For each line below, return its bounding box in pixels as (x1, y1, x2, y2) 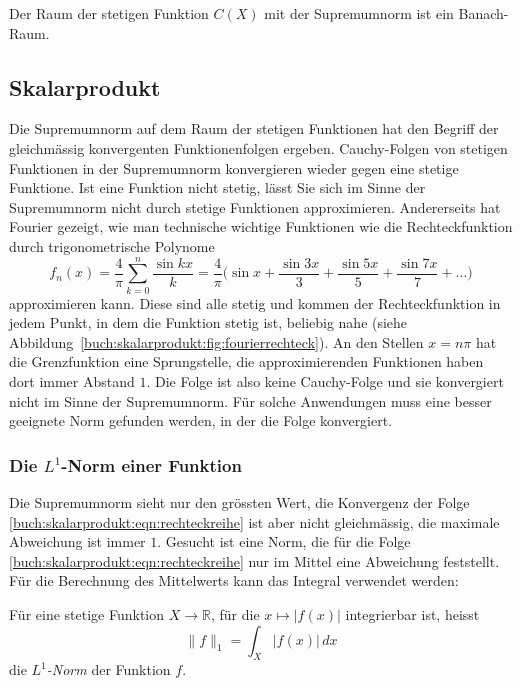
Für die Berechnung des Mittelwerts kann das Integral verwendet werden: (9, 570, 459, 591)
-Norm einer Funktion (61, 452, 242, 477)
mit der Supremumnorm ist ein (264, 3, 454, 23)
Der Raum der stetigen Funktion (9, 3, 209, 23)
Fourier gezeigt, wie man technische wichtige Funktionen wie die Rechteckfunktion (9, 216, 513, 237)
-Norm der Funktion (46, 659, 171, 680)
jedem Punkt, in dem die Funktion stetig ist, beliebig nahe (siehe (9, 312, 408, 333)
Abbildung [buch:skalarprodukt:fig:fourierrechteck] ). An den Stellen (9, 331, 424, 352)
